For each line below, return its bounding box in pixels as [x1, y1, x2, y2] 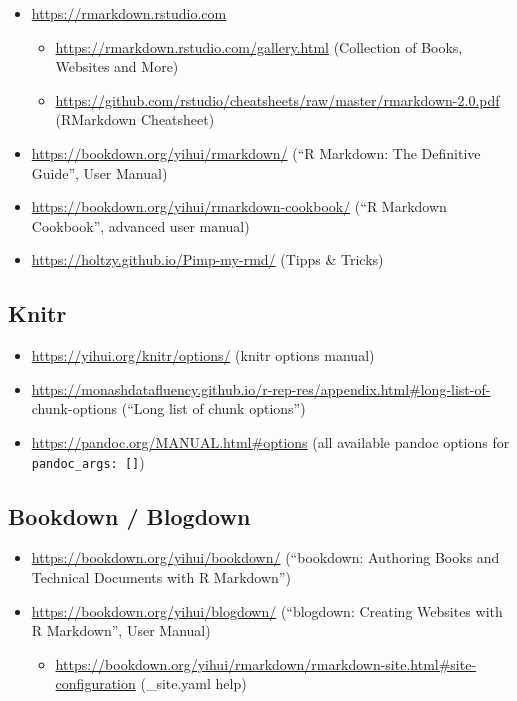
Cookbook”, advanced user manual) [31, 215, 250, 236]
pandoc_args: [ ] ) [31, 451, 145, 472]
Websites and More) [55, 56, 179, 77]
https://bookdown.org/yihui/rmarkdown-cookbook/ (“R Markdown [31, 196, 447, 217]
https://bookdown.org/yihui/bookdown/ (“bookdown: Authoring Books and [31, 547, 500, 568]
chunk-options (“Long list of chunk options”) [31, 398, 306, 419]
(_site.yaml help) [140, 673, 247, 694]
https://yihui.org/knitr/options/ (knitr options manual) [31, 345, 375, 366]
